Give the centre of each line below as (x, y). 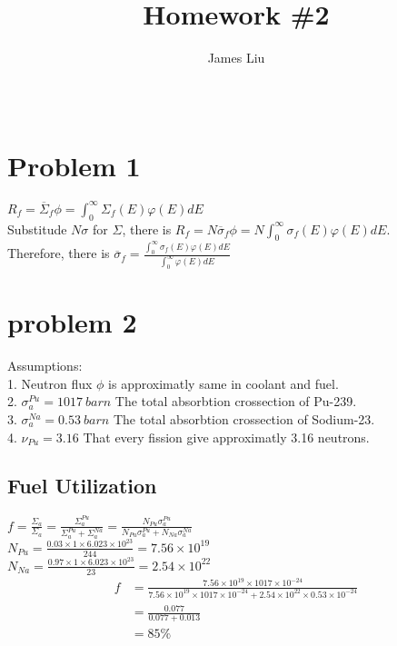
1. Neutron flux (50, 383)
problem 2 (72, 322)
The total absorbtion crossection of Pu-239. (236, 401)
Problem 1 (74, 166)
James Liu (236, 58)
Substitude (37, 229)
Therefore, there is (59, 253)
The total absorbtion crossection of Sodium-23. (244, 418)
